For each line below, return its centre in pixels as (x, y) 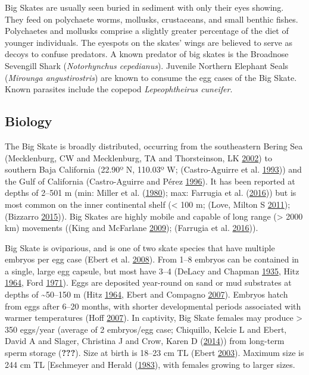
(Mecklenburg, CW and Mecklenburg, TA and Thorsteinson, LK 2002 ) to (138, 157)
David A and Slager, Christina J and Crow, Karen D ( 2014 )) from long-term (145, 341)
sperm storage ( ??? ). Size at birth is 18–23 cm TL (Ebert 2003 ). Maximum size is (154, 353)
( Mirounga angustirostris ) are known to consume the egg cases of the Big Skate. (151, 77)
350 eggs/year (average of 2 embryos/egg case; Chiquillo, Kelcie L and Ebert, (146, 329)
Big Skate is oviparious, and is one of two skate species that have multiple (140, 247)
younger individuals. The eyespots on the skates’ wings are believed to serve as (149, 42)
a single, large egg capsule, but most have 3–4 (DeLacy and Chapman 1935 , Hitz (152, 271)
